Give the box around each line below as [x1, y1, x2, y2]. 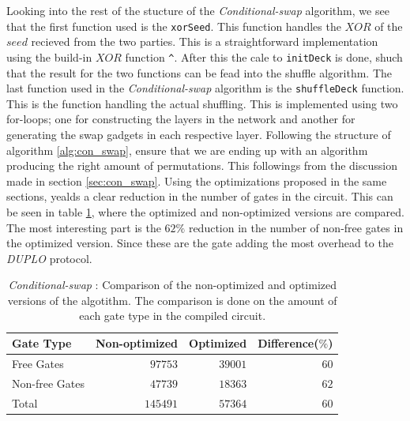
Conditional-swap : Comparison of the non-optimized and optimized [8, 276, 337, 293]
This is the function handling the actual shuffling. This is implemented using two [6, 95, 398, 111]
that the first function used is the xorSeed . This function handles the [6, 17, 341, 34]
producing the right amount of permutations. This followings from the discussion [6, 157, 397, 174]
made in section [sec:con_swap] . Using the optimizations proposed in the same [6, 172, 387, 189]
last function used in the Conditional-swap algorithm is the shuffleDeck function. [6, 80, 404, 96]
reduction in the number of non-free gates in [188, 219, 404, 235]
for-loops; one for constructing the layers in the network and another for [6, 111, 355, 127]
